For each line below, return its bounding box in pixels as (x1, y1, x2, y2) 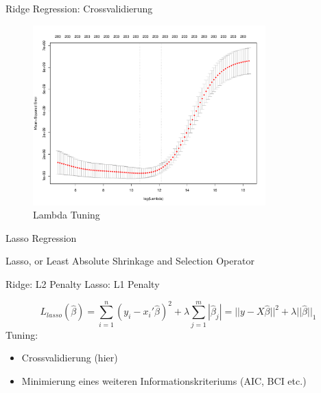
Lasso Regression (5, 230, 77, 245)
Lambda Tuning (33, 207, 100, 222)
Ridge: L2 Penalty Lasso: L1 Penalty (5, 276, 160, 291)
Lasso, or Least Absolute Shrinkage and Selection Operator (5, 254, 254, 268)
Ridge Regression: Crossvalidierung (5, 1, 153, 15)
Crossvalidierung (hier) (21, 350, 118, 365)
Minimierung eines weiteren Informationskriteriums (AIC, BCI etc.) (21, 373, 307, 388)
